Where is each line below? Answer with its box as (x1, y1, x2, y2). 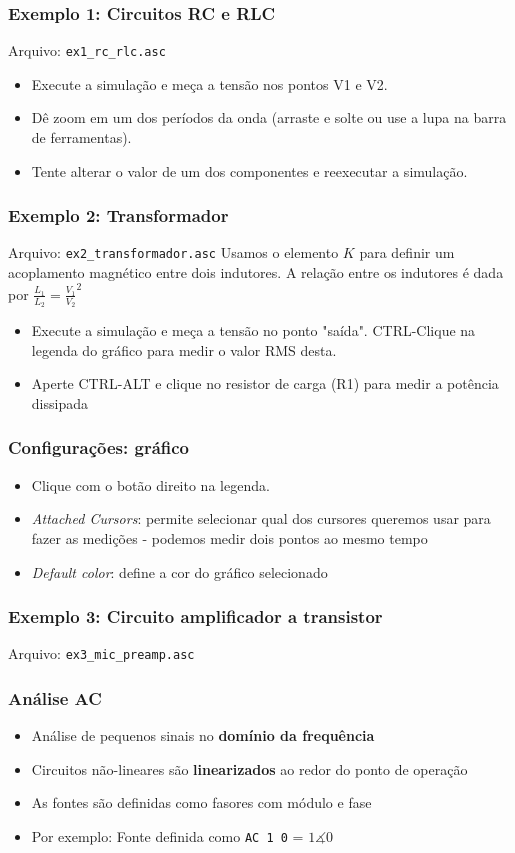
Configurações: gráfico (8, 435, 190, 460)
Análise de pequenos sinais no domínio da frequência (31, 725, 375, 746)
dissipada (31, 392, 88, 413)
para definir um (359, 242, 455, 263)
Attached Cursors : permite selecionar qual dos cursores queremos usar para (31, 508, 491, 529)
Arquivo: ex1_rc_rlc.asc (8, 40, 166, 61)
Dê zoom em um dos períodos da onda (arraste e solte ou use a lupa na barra (31, 107, 507, 128)
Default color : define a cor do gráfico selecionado (31, 561, 328, 582)
